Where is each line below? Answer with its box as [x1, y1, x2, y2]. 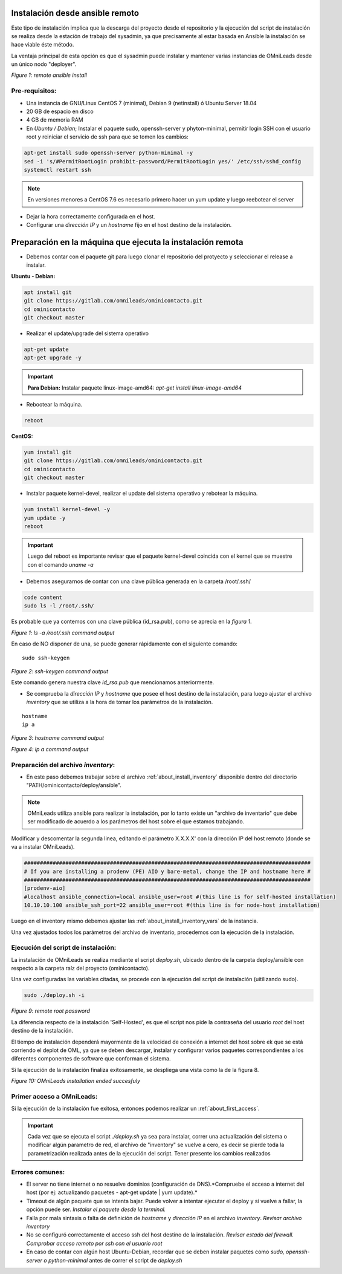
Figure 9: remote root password [11, 1007, 90, 1014]
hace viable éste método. [11, 41, 74, 48]
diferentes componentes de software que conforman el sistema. [11, 1055, 171, 1062]
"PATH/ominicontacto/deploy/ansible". [26, 782, 122, 789]
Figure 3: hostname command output [11, 734, 105, 742]
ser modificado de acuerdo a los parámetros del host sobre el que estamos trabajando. [27, 818, 245, 825]
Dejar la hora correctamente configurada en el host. [26, 212, 155, 220]
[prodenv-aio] [24, 885, 66, 892]
